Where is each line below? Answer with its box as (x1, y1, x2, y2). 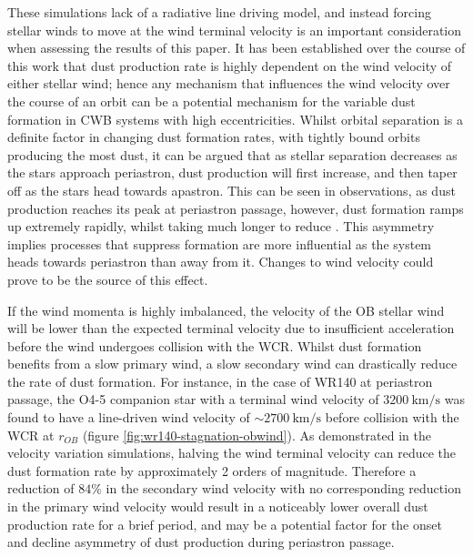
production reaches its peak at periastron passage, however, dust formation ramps (7, 198, 464, 218)
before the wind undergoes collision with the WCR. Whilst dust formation (7, 336, 422, 355)
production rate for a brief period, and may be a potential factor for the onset (7, 514, 442, 533)
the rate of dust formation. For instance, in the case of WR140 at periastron (7, 371, 433, 390)
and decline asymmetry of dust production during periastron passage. (7, 532, 395, 552)
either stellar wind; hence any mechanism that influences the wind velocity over (7, 74, 450, 93)
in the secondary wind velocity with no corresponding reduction (106, 479, 461, 498)
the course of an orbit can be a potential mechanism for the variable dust (7, 91, 416, 110)
